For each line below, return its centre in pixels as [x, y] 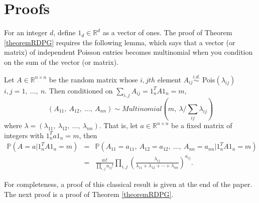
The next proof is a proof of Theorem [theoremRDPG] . [89, 194]
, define [64, 32]
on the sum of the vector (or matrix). [61, 62]
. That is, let [118, 125]
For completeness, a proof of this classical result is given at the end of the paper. [128, 184]
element [169, 79]
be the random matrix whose [93, 79]
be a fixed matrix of [202, 125]
